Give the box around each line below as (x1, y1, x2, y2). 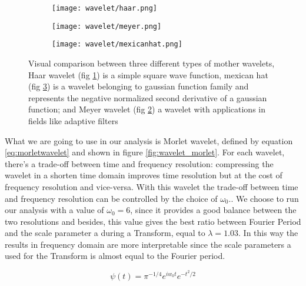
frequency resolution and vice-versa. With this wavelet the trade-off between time (5, 180, 298, 192)
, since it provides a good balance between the (130, 204, 297, 216)
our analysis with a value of (5, 204, 104, 216)
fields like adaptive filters (28, 114, 118, 127)
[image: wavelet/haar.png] (52, 4, 157, 12)
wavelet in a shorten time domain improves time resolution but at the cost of (5, 169, 282, 181)
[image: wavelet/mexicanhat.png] (52, 40, 182, 49)
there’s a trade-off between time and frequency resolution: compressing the (5, 157, 274, 169)
